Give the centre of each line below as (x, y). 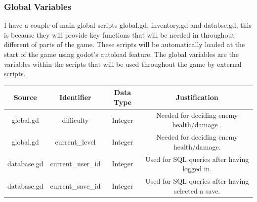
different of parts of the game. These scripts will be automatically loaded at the (125, 44)
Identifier (75, 97)
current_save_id (75, 185)
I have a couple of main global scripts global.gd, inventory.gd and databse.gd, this (128, 25)
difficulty (75, 120)
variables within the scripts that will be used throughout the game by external (123, 64)
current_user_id (75, 164)
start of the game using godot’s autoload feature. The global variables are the (121, 54)
